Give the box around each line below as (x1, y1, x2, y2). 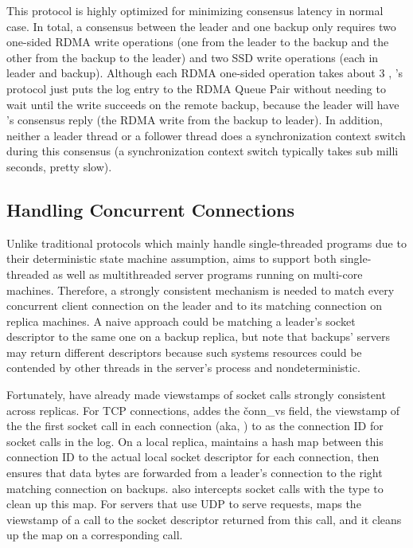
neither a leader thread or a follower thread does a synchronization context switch (6, 127, 406, 143)
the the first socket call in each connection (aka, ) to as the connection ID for (6, 417, 384, 434)
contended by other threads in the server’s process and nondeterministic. (6, 359, 360, 376)
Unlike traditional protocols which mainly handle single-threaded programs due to (6, 234, 407, 251)
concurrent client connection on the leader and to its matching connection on (6, 297, 382, 314)
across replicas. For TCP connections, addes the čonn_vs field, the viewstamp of (6, 401, 400, 418)
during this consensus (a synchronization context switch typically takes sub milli (6, 143, 399, 159)
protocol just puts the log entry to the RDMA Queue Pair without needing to (6, 80, 386, 96)
